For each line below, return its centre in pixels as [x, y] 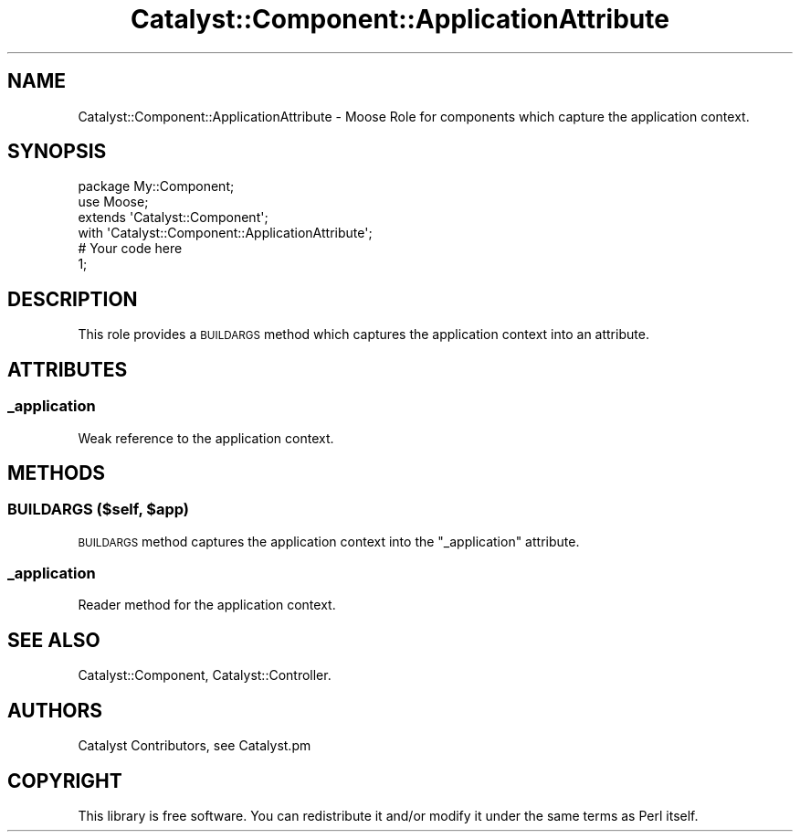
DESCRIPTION [73, 299]
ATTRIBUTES [68, 369]
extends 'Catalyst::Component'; [173, 218]
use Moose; [113, 202]
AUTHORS [55, 710]
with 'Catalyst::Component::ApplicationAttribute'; [225, 233]
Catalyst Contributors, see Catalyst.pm [195, 746]
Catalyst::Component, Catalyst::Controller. [205, 675]
